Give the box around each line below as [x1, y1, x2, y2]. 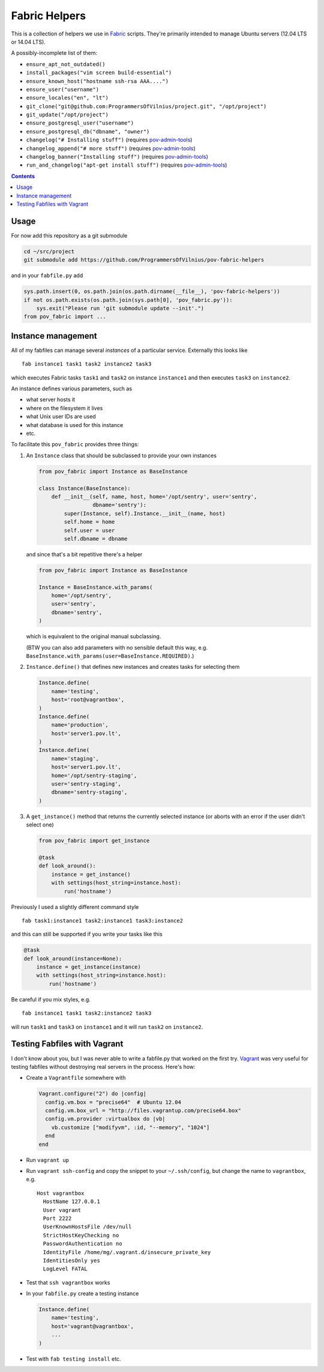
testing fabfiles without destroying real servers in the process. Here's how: [11, 1063, 196, 1070]
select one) [26, 821, 54, 828]
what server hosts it [26, 396, 75, 403]
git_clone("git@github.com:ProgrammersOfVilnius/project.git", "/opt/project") [26, 103, 267, 109]
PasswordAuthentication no [43, 1240, 122, 1247]
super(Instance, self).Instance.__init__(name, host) [64, 510, 226, 517]
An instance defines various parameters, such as [11, 385, 132, 392]
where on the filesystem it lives [26, 404, 103, 411]
